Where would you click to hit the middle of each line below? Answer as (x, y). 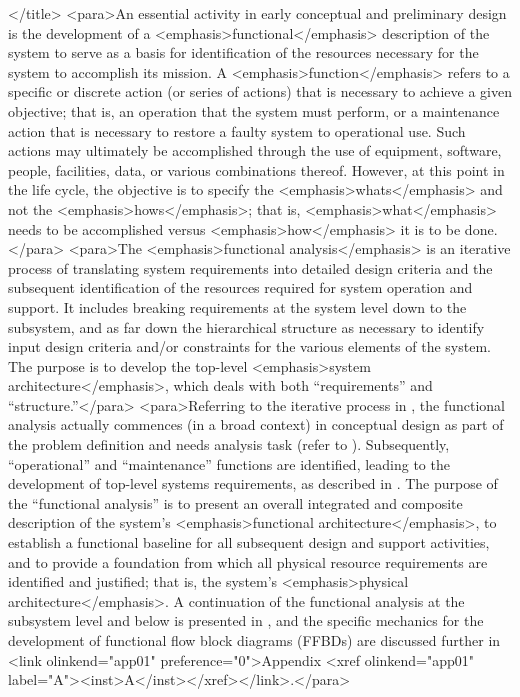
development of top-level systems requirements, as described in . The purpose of (253, 483)
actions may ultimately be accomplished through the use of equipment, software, (255, 150)
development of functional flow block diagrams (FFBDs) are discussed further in (254, 640)
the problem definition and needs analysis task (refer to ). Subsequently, (229, 444)
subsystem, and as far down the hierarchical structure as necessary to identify (246, 326)
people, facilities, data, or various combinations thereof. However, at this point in (256, 169)
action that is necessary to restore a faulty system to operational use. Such (237, 130)
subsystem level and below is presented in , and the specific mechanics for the (246, 620)
